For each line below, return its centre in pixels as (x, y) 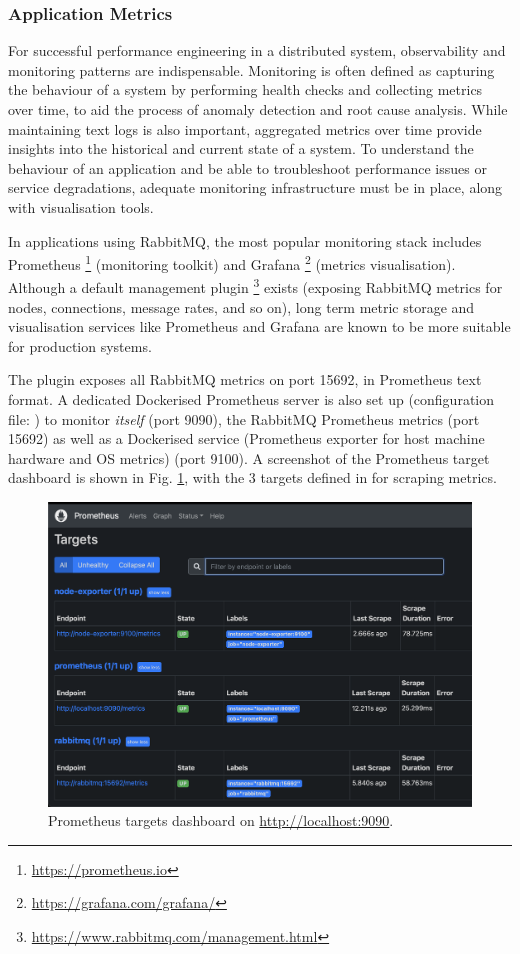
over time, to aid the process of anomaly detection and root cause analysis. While (258, 109)
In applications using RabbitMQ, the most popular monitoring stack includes (245, 240)
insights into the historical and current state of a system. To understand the (241, 148)
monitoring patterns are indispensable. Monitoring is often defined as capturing (251, 69)
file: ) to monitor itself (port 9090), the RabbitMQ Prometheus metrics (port (244, 418)
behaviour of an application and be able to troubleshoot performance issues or (247, 167)
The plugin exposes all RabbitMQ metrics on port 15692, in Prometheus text (245, 379)
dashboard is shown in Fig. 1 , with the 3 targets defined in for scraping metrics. (252, 477)
